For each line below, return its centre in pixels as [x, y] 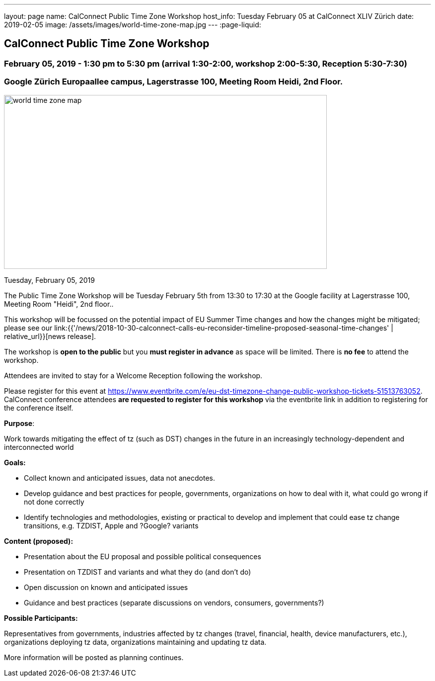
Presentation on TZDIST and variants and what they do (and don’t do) [138, 572]
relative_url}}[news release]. [50, 336]
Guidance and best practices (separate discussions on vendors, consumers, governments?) [174, 602]
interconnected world [39, 447]
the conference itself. [39, 408]
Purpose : [19, 423]
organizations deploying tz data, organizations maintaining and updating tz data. [135, 642]
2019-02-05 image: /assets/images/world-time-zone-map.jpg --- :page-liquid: [133, 25]
